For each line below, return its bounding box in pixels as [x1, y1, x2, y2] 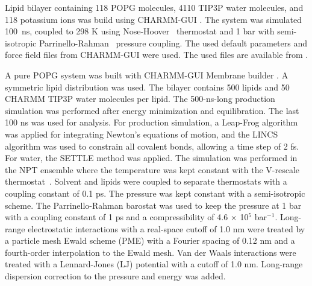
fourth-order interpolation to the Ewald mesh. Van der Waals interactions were [5, 246, 296, 258]
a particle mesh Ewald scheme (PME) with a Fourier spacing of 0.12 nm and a [5, 234, 295, 247]
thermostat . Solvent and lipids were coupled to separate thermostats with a [5, 175, 287, 188]
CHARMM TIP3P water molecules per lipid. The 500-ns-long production [5, 92, 275, 105]
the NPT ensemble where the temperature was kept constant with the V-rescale [5, 163, 300, 176]
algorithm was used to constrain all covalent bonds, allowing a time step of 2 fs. [5, 139, 299, 152]
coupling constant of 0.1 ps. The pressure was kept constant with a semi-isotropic [5, 186, 305, 199]
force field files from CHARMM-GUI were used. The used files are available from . [5, 48, 308, 61]
